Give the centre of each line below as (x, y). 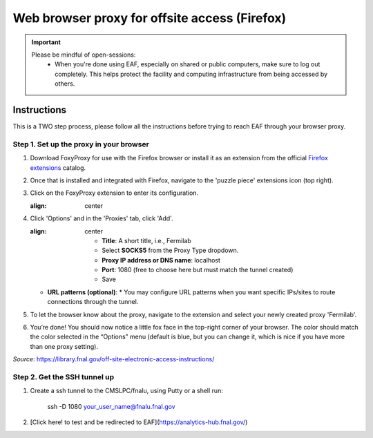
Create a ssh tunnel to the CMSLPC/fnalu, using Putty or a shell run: (127, 391)
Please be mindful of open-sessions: (84, 55)
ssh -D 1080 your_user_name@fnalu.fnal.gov (111, 406)
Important (46, 42)
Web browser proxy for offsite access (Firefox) (150, 18)
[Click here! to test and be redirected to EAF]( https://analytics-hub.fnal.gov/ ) (139, 422)
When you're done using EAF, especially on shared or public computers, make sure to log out (188, 64)
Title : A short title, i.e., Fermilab (146, 240)
